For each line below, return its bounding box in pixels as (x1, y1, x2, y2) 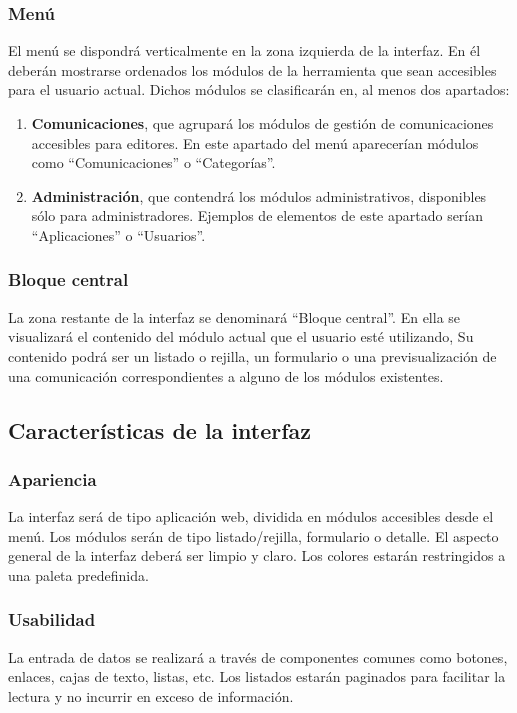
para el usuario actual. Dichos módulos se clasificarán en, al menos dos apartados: (8, 79, 510, 100)
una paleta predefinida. (8, 564, 149, 585)
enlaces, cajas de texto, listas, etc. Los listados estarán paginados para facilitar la (8, 666, 506, 687)
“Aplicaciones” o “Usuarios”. (31, 224, 206, 245)
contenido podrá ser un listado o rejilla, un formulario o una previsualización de (8, 345, 497, 366)
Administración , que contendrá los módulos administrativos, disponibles (31, 185, 487, 206)
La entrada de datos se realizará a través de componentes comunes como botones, (8, 646, 508, 667)
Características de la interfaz (8, 414, 312, 445)
